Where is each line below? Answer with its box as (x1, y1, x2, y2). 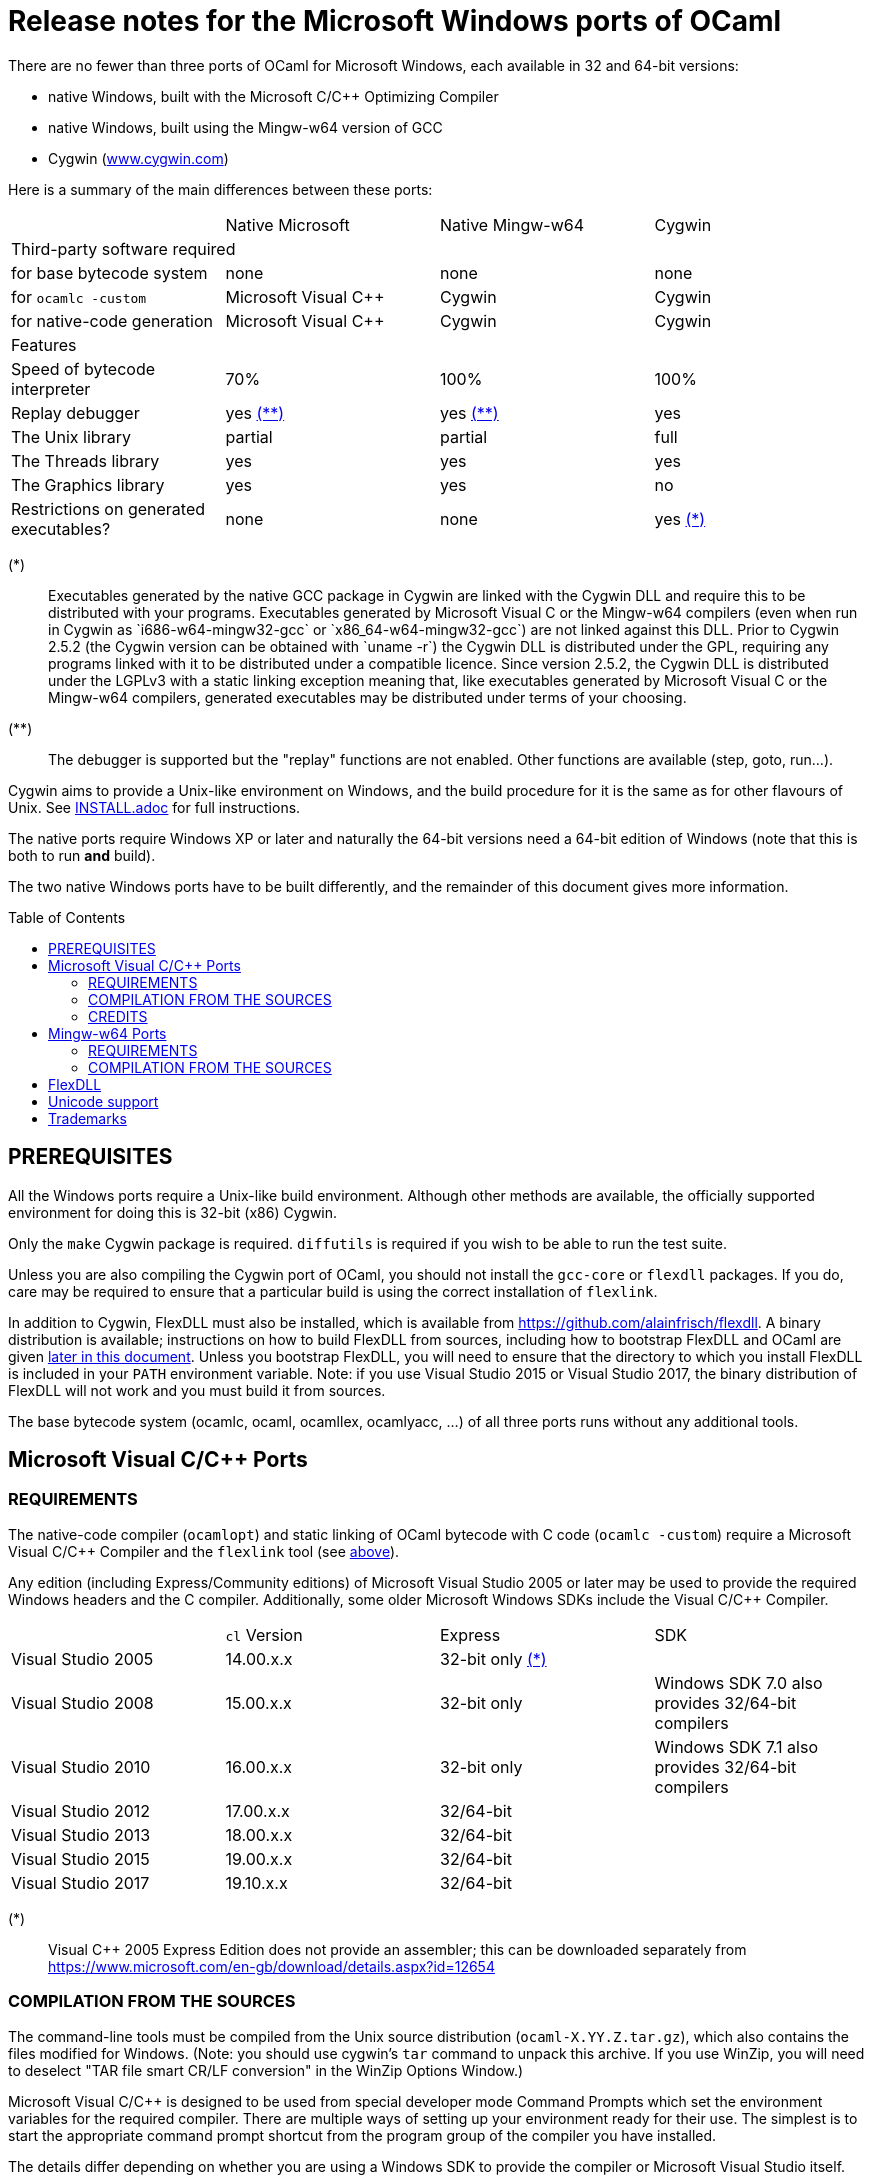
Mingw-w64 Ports (48, 1024, 167, 1042)
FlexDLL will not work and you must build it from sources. (8, 1381, 386, 1399)
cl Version (225, 1624, 303, 1645)
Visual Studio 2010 (11, 1756, 151, 1777)
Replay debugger (11, 402, 140, 423)
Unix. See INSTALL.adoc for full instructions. (8, 798, 301, 816)
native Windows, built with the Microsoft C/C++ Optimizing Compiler (48, 87, 499, 105)
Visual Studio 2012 (11, 1800, 151, 1821)
